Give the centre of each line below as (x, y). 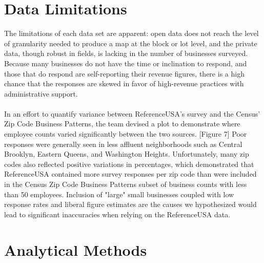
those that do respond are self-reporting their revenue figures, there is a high (124, 73)
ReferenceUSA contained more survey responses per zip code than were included (130, 174)
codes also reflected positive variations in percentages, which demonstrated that (129, 164)
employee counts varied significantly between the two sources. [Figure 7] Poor (126, 134)
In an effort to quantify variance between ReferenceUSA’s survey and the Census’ (132, 113)
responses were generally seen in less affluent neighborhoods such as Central (123, 144)
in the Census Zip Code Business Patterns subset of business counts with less (126, 184)
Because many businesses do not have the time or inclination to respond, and (126, 63)
